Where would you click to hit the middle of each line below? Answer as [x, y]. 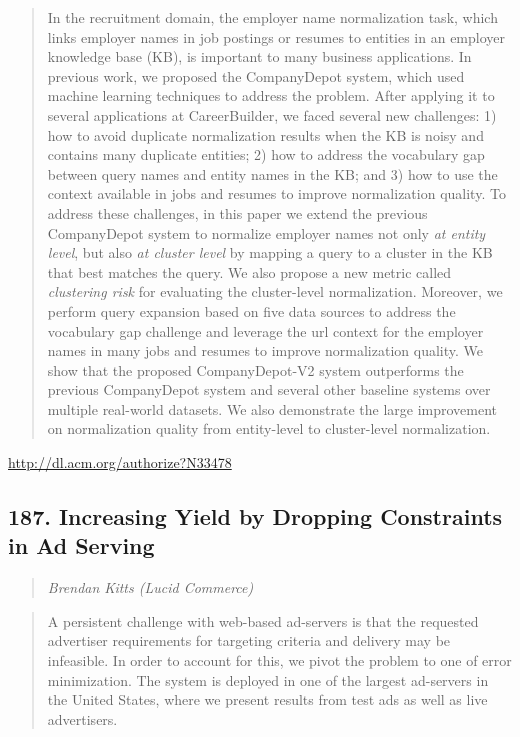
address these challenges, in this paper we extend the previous [237, 212]
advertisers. [82, 718]
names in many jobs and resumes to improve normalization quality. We [265, 350]
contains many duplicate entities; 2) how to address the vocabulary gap [266, 154]
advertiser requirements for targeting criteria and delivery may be [249, 640]
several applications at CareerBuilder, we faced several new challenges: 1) [272, 114]
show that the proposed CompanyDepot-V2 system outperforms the [255, 369]
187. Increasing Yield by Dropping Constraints [255, 516]
